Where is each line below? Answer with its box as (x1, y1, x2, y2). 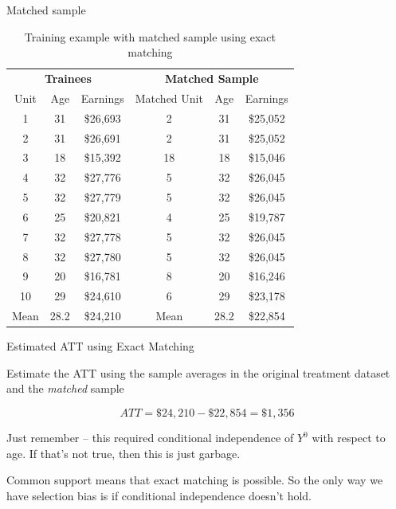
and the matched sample (6, 380, 124, 397)
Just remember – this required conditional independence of (6, 429, 294, 446)
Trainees (44, 70, 92, 87)
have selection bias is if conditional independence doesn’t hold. (6, 487, 312, 503)
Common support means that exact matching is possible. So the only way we (6, 472, 383, 488)
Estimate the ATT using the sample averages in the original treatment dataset (6, 364, 390, 381)
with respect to (312, 429, 386, 446)
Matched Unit (135, 89, 203, 106)
